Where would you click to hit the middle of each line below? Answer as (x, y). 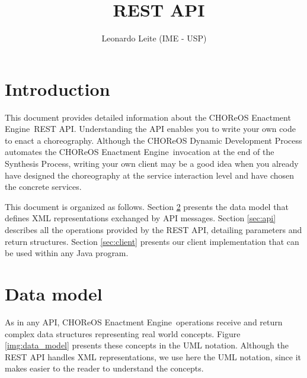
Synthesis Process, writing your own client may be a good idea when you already (152, 164)
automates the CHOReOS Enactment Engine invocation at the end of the (140, 152)
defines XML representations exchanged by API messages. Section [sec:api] (140, 218)
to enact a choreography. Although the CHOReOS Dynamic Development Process (153, 140)
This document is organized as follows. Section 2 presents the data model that (147, 206)
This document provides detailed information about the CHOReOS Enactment (148, 117)
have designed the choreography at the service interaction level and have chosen (150, 175)
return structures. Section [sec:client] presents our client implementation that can (152, 241)
